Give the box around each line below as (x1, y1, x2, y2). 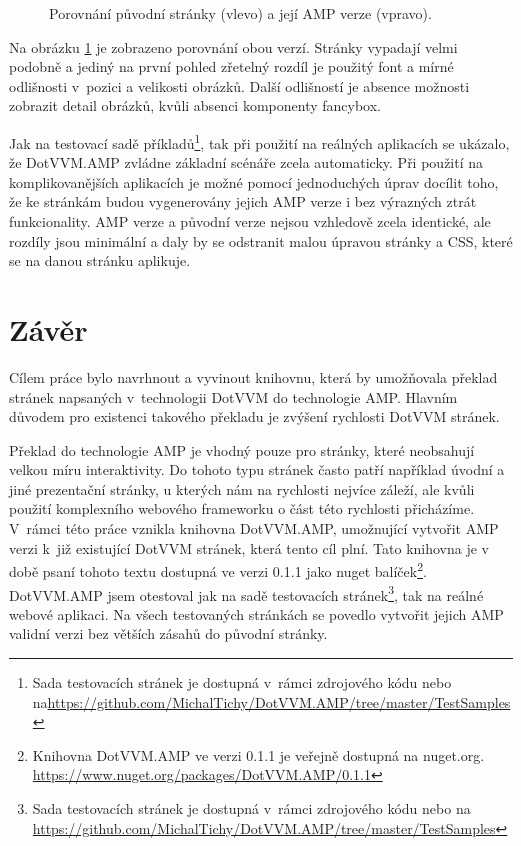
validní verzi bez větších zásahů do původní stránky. (9, 623, 328, 644)
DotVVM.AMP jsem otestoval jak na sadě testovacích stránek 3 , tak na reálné (9, 581, 484, 605)
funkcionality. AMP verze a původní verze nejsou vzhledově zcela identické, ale (9, 211, 491, 231)
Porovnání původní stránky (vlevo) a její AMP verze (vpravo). (49, 3, 432, 23)
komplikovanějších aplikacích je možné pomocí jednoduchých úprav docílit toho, (9, 171, 499, 192)
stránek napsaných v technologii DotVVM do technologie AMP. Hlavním (9, 386, 458, 407)
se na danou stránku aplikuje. (9, 250, 191, 271)
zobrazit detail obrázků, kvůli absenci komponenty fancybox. (9, 95, 381, 116)
